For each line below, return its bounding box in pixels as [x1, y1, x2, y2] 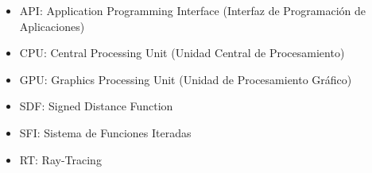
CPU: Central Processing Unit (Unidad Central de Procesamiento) [19, 44, 345, 61]
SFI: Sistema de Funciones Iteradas [19, 124, 192, 140]
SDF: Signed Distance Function [19, 98, 173, 114]
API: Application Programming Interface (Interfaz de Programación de [19, 2, 366, 18]
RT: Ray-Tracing [19, 151, 102, 167]
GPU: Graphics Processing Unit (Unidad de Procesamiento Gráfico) [19, 71, 352, 87]
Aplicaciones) [19, 17, 85, 34]
